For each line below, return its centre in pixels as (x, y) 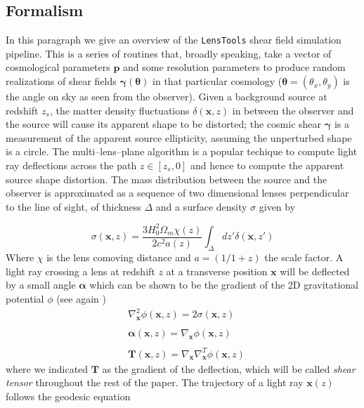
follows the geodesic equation (68, 396)
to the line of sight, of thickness (73, 206)
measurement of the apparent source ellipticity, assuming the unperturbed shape (179, 137)
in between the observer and (293, 110)
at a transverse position (217, 271)
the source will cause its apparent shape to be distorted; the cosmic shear (164, 124)
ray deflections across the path (71, 165)
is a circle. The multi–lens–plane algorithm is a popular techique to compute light (182, 151)
